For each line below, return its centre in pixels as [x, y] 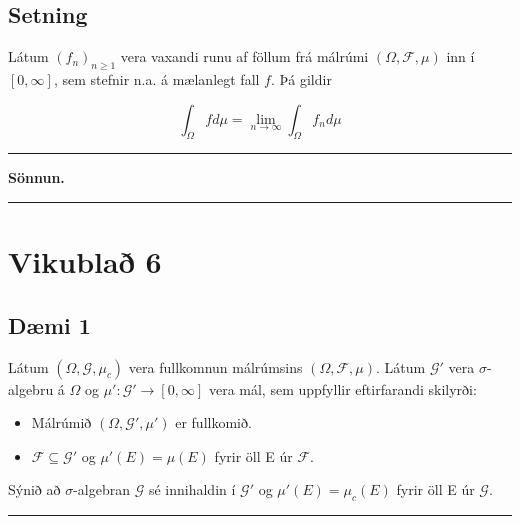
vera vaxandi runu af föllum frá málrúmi [244, 56]
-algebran [102, 489]
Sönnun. [36, 177]
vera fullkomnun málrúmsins [215, 366]
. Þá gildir [301, 79]
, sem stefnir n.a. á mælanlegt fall [156, 79]
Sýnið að [34, 489]
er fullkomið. [213, 422]
